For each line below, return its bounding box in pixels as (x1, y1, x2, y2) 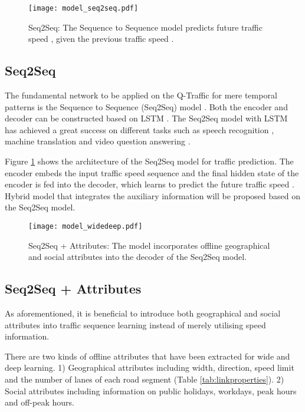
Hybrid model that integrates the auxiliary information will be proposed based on (5, 189, 300, 202)
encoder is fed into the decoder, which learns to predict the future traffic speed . (5, 178, 294, 190)
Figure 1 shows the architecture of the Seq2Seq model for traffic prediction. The (5, 155, 294, 167)
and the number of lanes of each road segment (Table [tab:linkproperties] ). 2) (5, 373, 284, 385)
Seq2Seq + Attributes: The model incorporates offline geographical (28, 239, 270, 251)
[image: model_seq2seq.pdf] (28, 4, 139, 12)
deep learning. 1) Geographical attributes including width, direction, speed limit (5, 361, 294, 374)
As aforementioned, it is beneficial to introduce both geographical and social (5, 307, 281, 319)
